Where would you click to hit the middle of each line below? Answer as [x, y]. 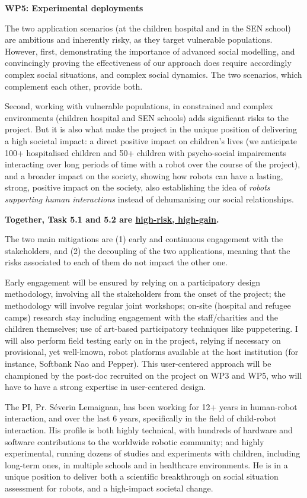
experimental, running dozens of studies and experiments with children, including [153, 453]
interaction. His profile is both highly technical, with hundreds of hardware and [149, 430]
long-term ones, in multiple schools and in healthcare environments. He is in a [146, 464]
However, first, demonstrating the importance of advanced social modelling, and [150, 51]
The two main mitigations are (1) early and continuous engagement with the [144, 239]
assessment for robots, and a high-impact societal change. [109, 488]
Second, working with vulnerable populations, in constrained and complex [139, 106]
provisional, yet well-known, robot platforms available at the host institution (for [152, 352]
